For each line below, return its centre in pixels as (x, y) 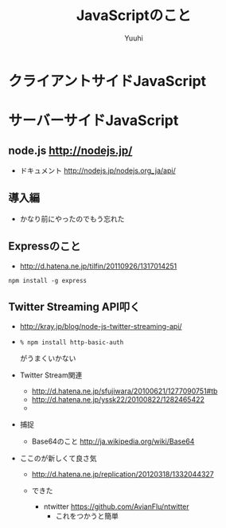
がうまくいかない (48, 358)
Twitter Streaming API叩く (74, 307)
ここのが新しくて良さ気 (58, 459)
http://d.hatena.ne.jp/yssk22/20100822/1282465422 (118, 400)
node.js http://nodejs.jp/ (70, 150)
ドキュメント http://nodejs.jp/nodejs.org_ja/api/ (98, 170)
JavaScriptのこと (134, 16)
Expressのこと (45, 246)
